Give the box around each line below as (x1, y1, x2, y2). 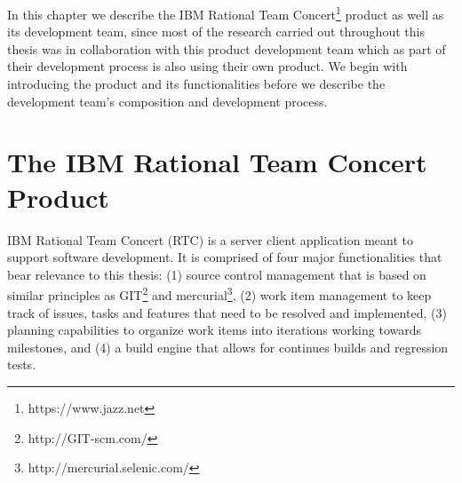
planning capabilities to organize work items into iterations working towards (7, 321, 422, 339)
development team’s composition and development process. (7, 91, 328, 110)
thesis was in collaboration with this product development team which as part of (7, 39, 446, 58)
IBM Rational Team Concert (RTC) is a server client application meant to (7, 230, 413, 249)
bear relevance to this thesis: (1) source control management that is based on (7, 265, 426, 283)
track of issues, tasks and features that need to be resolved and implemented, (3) (7, 303, 447, 321)
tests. (7, 355, 36, 374)
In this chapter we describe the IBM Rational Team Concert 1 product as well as (7, 3, 444, 23)
